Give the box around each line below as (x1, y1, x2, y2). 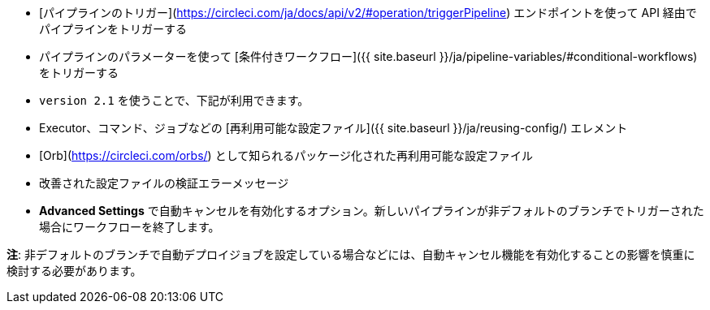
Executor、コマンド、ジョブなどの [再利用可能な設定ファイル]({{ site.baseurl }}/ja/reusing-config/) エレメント (39, 121, 628, 135)
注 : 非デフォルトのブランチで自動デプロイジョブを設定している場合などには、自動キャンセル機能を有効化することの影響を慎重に (6, 248, 695, 261)
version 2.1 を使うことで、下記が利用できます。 (39, 93, 310, 107)
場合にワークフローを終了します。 (39, 220, 220, 234)
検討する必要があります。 (6, 264, 142, 278)
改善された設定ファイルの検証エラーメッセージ (39, 176, 289, 190)
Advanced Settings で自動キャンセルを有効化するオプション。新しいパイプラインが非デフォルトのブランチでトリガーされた (39, 204, 704, 217)
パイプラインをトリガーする (39, 22, 187, 36)
